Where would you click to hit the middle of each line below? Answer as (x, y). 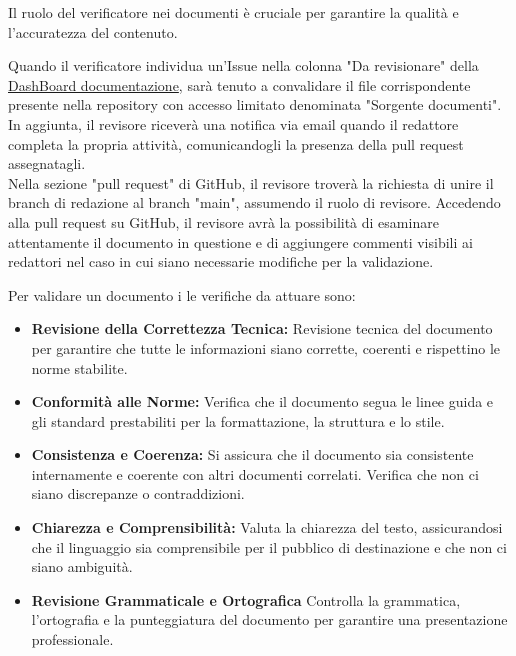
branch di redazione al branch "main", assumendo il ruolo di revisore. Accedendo (254, 202)
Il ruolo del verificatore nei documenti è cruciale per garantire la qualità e (233, 12)
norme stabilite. (79, 367)
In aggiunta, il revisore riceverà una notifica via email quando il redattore (233, 123)
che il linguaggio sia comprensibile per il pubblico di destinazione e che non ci (269, 546)
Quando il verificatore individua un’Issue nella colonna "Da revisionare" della (243, 65)
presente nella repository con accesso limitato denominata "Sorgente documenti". (255, 104)
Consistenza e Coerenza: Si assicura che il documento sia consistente (252, 454)
